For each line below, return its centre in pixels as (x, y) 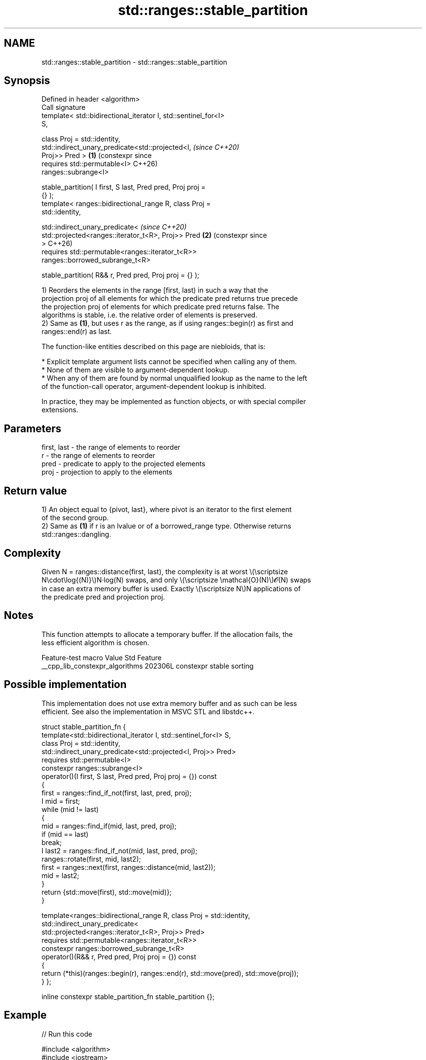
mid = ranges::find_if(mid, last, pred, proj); (109, 826)
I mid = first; (61, 801)
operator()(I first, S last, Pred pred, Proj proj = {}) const (129, 776)
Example (25, 1015)
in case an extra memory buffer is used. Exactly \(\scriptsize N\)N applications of (171, 588)
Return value (35, 491)
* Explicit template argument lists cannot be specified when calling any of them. (169, 362)
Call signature (63, 107)
